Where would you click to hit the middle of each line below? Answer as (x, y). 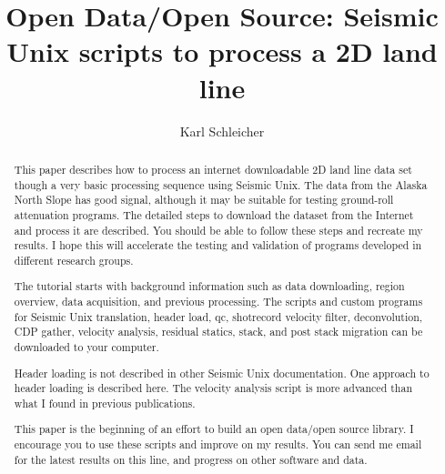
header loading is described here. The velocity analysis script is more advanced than (213, 388)
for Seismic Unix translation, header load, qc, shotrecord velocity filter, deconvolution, (218, 316)
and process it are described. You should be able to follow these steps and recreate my (218, 230)
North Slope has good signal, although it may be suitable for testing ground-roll (204, 200)
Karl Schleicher (222, 131)
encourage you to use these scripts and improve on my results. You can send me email (218, 444)
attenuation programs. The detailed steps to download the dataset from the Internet (214, 214)
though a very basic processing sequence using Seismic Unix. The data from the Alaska (221, 184)
